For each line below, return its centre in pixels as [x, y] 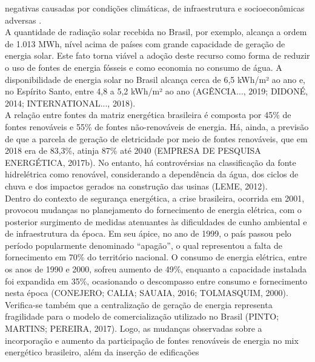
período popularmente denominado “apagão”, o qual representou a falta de [144, 245]
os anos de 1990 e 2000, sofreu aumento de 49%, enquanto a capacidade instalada [156, 269]
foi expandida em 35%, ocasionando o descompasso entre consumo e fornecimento [156, 281]
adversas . [23, 20]
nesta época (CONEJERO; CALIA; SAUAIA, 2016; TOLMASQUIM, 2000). [147, 293]
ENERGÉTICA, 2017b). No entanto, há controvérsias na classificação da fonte [151, 162]
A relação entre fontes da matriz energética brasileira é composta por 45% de [148, 115]
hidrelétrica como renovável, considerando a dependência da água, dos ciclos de [152, 174]
